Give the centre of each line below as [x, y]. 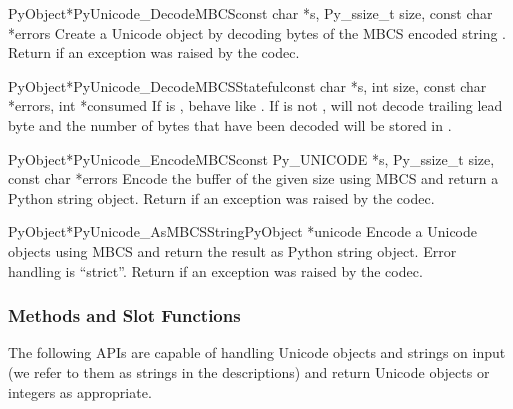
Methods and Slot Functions [124, 315]
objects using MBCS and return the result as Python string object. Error [232, 250]
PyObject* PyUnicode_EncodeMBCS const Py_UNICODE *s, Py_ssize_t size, [251, 158]
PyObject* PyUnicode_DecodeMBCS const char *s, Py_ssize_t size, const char [250, 13]
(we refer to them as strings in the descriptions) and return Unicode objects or [249, 371]
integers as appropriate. [80, 391]
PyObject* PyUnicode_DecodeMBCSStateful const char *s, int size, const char [247, 85]
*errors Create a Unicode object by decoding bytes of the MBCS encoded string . [257, 32]
